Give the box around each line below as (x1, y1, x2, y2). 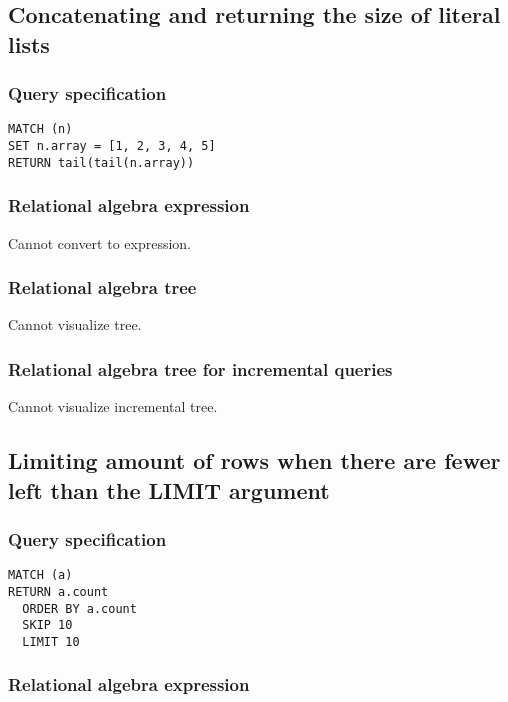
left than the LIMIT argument (8, 474, 330, 505)
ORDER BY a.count (22, 601, 137, 616)
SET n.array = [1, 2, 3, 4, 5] (8, 139, 216, 154)
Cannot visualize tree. (8, 314, 142, 335)
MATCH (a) (8, 568, 73, 583)
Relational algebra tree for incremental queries (8, 356, 393, 381)
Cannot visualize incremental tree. (8, 396, 218, 417)
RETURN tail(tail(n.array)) (8, 155, 195, 170)
